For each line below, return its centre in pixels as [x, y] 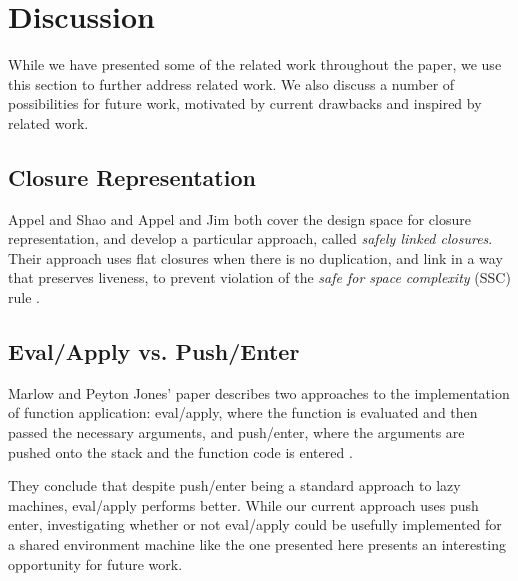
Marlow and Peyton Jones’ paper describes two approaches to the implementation [259, 392]
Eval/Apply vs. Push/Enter [154, 351]
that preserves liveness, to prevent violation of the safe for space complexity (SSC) [259, 277]
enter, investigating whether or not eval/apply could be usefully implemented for [255, 524]
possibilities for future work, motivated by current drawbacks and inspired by [245, 103]
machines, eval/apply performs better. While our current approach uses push [243, 504]
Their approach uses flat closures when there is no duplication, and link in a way [255, 257]
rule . [24, 297]
